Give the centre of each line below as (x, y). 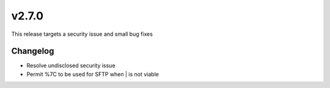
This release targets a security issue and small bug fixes (82, 34)
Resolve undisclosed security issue (71, 66)
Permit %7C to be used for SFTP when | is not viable (93, 74)
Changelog (33, 51)
